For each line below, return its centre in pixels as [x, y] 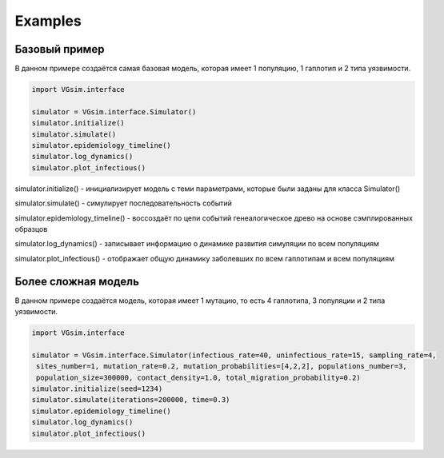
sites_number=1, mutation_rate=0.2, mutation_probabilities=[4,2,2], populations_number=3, [222, 366]
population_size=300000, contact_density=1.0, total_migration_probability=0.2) [199, 377]
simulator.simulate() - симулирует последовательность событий [123, 203]
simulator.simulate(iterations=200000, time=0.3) [131, 400]
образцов [31, 229]
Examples [48, 21]
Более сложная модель [77, 281]
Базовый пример [60, 49]
